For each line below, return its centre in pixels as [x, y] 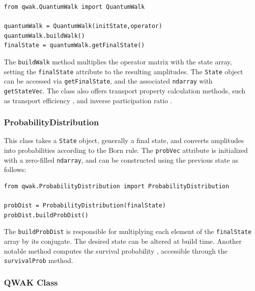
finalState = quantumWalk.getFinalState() [74, 45]
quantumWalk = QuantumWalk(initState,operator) [83, 26]
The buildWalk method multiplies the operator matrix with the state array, [118, 61]
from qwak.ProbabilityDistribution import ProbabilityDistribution [117, 186]
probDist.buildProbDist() [46, 215]
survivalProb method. [39, 260]
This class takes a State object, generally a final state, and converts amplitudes [124, 140]
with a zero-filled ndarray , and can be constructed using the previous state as [121, 160]
